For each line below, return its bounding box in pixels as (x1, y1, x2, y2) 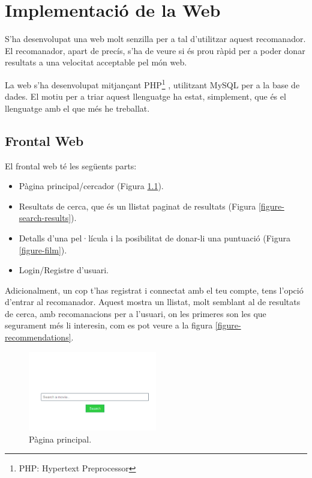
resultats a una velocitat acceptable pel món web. (5, 56, 187, 68)
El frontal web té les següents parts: (5, 159, 137, 172)
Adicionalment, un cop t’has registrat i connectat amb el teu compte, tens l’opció (5, 283, 304, 296)
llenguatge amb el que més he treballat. (5, 101, 150, 114)
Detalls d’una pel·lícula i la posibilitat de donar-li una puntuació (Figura (19, 231, 291, 244)
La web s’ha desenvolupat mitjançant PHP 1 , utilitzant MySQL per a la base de (5, 76, 300, 91)
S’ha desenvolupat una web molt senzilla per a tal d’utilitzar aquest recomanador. (5, 32, 306, 45)
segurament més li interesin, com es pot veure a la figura (5, 319, 213, 331)
